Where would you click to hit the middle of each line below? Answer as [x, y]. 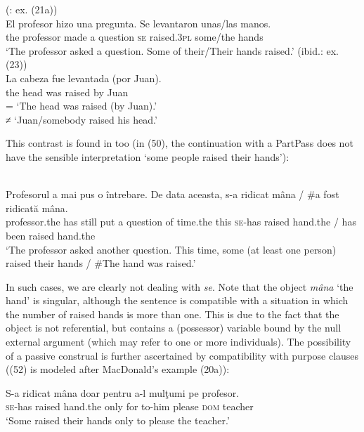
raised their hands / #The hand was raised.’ [101, 263]
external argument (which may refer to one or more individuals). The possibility [178, 342]
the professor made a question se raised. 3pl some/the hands [135, 37]
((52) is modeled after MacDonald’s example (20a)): [118, 369]
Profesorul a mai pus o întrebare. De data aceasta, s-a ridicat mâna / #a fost [173, 194]
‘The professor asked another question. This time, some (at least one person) [171, 249]
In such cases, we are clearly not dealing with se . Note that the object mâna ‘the [180, 286]
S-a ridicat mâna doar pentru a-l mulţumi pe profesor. [123, 392]
